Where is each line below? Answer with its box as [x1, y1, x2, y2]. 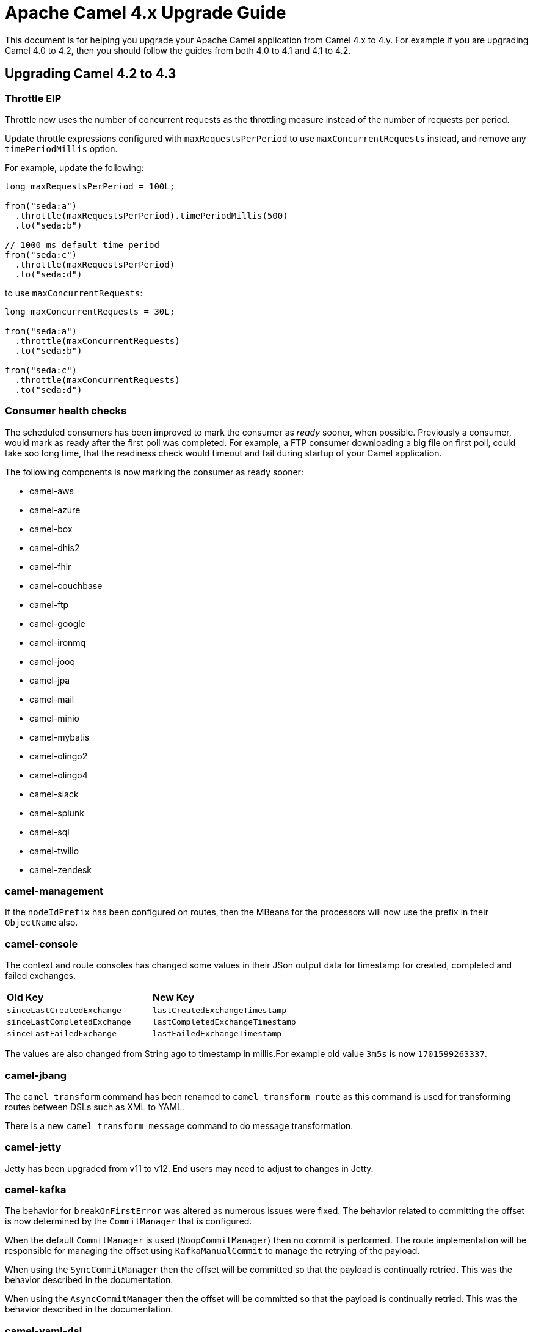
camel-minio [29, 712, 79, 723]
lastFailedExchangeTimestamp [152, 1029, 282, 1039]
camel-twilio [29, 845, 79, 856]
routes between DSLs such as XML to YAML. [5, 1101, 184, 1112]
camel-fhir [29, 561, 71, 572]
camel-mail [29, 693, 74, 704]
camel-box [29, 523, 73, 534]
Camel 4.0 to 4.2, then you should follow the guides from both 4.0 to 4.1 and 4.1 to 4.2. [5, 45, 351, 56]
